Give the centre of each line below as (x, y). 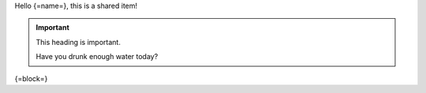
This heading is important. (78, 42)
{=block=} (31, 78)
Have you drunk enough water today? (97, 57)
